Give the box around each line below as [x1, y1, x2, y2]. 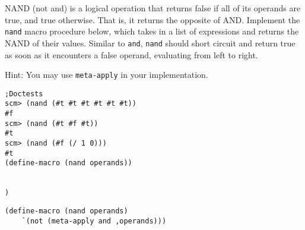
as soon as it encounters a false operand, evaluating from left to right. [5, 48, 258, 61]
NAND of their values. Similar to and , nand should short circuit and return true [5, 36, 296, 49]
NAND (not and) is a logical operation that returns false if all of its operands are [5, 2, 301, 14]
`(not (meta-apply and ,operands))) [21, 216, 167, 225]
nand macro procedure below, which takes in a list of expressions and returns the [5, 25, 299, 37]
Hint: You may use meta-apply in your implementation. [5, 68, 208, 81]
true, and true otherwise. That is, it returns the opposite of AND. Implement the [5, 13, 300, 26]
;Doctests [5, 89, 43, 98]
